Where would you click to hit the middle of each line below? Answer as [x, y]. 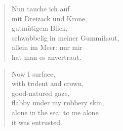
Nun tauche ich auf [41, 8]
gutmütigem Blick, [40, 28]
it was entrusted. [37, 122]
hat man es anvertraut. [46, 57]
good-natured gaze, [41, 93]
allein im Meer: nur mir [47, 47]
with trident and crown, [48, 83]
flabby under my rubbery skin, [58, 103]
